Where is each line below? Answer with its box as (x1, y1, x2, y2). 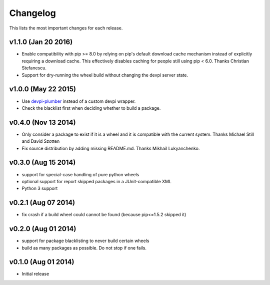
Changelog (9, 7, 56, 18)
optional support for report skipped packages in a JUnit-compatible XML (21, 178, 172, 184)
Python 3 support (21, 185, 58, 192)
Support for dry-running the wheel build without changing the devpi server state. (21, 72, 188, 78)
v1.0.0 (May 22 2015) (9, 85, 76, 93)
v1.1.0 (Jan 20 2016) (9, 38, 73, 46)
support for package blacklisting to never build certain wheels (21, 238, 149, 244)
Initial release (21, 271, 49, 277)
